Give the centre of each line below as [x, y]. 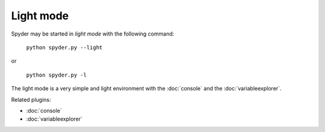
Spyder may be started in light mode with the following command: [93, 34]
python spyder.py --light [64, 47]
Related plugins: [31, 99]
